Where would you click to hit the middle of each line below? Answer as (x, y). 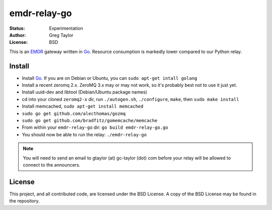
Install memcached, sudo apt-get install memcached (83, 107)
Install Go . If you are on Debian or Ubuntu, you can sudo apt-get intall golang (110, 78)
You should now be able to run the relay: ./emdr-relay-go (84, 134)
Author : (18, 35)
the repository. (24, 201)
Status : (17, 28)
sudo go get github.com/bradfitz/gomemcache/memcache (90, 120)
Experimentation (66, 28)
